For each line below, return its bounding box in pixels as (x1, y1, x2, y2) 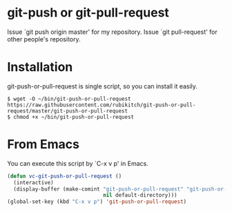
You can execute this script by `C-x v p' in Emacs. (7, 159, 148, 167)
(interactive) (13, 179, 54, 186)
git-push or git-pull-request (7, 5, 169, 21)
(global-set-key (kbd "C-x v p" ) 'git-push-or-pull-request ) (7, 198, 187, 205)
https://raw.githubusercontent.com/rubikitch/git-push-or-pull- (7, 102, 196, 108)
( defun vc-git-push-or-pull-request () (7, 173, 122, 180)
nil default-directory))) (102, 192, 177, 199)
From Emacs (7, 137, 79, 153)
